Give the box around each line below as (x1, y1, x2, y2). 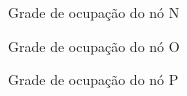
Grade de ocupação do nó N (8, 2, 180, 22)
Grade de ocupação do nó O (8, 35, 180, 56)
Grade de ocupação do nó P (8, 69, 179, 90)
